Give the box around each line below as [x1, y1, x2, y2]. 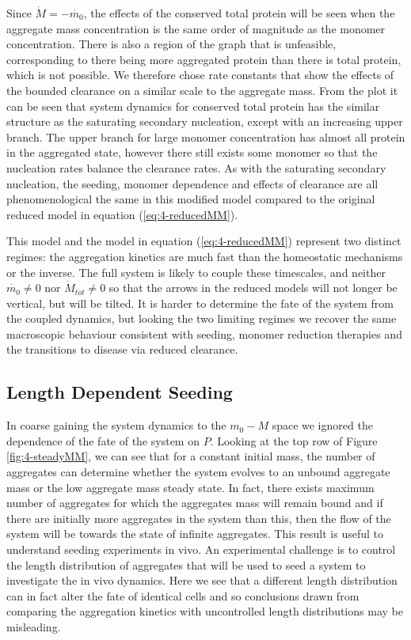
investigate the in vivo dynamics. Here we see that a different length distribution [6, 572, 398, 589]
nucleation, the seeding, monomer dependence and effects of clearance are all [6, 175, 379, 191]
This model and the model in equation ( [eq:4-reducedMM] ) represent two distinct [6, 233, 401, 249]
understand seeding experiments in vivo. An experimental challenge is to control [6, 541, 396, 558]
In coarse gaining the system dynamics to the [6, 417, 226, 434]
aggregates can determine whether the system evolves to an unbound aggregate [6, 464, 390, 480]
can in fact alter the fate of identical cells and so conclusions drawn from [6, 587, 360, 604]
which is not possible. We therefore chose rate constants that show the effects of [6, 66, 394, 83]
